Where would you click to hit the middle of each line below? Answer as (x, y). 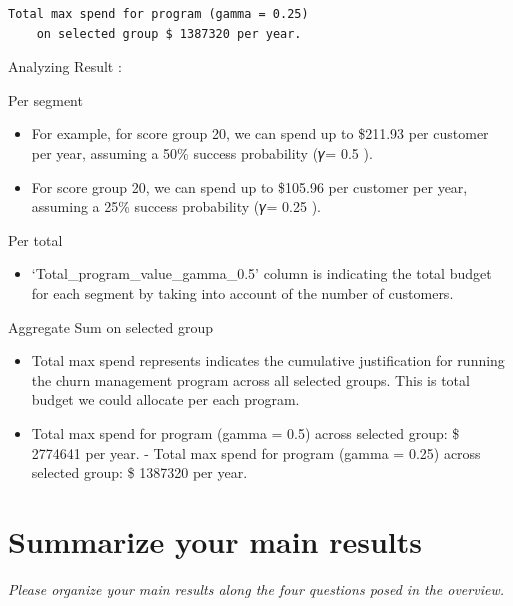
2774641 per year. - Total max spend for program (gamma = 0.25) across (256, 452)
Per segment (45, 99)
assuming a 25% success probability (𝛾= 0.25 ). (176, 206)
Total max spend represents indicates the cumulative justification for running (268, 360)
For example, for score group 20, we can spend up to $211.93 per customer (260, 133)
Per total (35, 239)
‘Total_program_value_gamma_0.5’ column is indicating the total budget (261, 273)
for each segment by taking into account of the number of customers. (242, 292)
